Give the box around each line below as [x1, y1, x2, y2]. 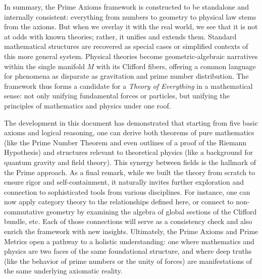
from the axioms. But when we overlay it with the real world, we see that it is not [4, 21, 258, 32]
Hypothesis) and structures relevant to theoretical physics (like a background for [4, 147, 253, 157]
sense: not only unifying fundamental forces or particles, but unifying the [4, 90, 230, 101]
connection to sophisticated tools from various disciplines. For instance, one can [4, 186, 250, 197]
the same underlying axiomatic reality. [4, 265, 123, 276]
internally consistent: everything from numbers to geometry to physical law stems [4, 11, 256, 22]
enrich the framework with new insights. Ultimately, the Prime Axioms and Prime [4, 226, 258, 237]
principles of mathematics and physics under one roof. [4, 100, 171, 110]
